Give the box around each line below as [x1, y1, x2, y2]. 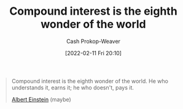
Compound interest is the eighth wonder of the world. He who [11, 77, 168, 85]
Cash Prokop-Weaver [66, 37, 121, 45]
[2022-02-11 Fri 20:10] [64, 49, 122, 56]
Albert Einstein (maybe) [11, 96, 71, 103]
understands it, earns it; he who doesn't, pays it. [11, 84, 134, 91]
